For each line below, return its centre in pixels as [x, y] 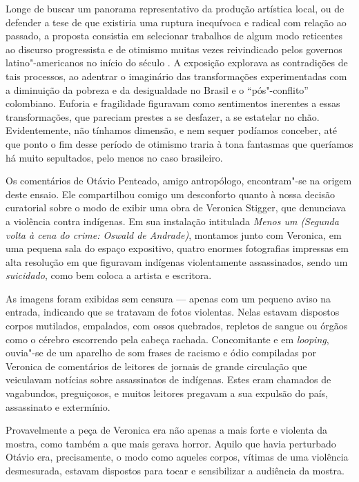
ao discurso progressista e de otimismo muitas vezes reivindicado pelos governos [174, 49]
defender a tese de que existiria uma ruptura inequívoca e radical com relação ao [176, 22]
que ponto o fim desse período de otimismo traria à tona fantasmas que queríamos [179, 143]
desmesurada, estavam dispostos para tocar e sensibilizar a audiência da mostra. [175, 470]
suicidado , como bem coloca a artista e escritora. [109, 275]
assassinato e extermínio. [58, 406]
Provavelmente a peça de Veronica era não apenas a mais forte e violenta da [166, 430]
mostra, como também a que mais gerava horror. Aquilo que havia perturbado [171, 443]
